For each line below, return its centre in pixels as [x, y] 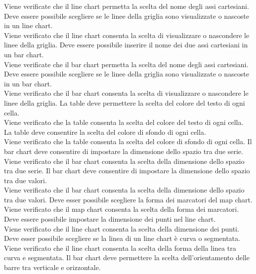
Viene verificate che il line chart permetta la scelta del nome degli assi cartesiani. [127, 6]
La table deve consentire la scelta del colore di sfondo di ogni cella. [105, 132]
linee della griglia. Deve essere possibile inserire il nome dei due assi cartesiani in [126, 45]
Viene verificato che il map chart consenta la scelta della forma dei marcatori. [122, 209]
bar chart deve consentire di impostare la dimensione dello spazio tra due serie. [124, 151]
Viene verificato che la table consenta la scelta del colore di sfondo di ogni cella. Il [128, 141]
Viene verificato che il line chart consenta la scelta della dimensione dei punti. [122, 228]
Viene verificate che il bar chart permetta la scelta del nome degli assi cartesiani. [126, 64]
